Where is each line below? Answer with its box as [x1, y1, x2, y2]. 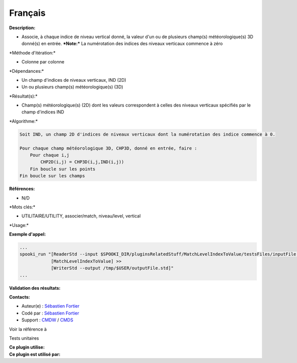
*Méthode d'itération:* [9, 50, 56, 55]
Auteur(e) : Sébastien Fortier [21, 303, 80, 309]
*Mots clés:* [9, 204, 36, 210]
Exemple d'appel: [9, 231, 46, 237]
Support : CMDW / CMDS [21, 317, 74, 323]
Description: [9, 25, 36, 31]
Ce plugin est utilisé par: [9, 351, 60, 357]
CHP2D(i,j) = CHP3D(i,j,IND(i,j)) [40, 159, 124, 165]
